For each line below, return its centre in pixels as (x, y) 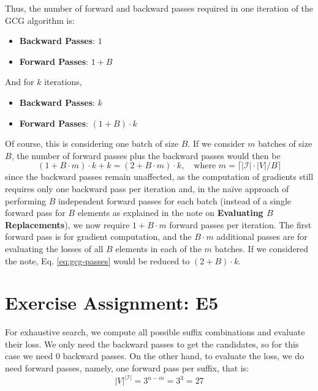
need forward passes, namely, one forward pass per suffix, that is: (127, 368)
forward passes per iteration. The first (240, 224)
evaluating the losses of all (54, 248)
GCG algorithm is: (40, 20)
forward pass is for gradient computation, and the (98, 236)
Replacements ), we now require (67, 224)
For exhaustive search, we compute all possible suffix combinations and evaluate (155, 332)
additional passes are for (262, 236)
